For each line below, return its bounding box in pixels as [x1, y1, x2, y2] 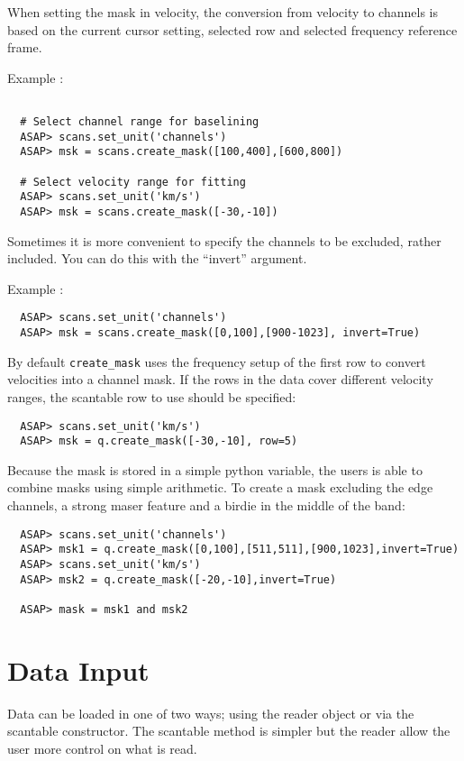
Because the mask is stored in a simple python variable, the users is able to [7, 460, 423, 479]
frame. [7, 38, 42, 57]
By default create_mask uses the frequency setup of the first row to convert [7, 352, 426, 371]
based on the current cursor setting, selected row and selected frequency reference [7, 20, 458, 39]
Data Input [7, 651, 150, 688]
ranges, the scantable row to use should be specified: [7, 387, 296, 406]
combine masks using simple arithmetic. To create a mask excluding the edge [7, 478, 433, 497]
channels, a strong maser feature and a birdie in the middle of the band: [7, 496, 405, 515]
